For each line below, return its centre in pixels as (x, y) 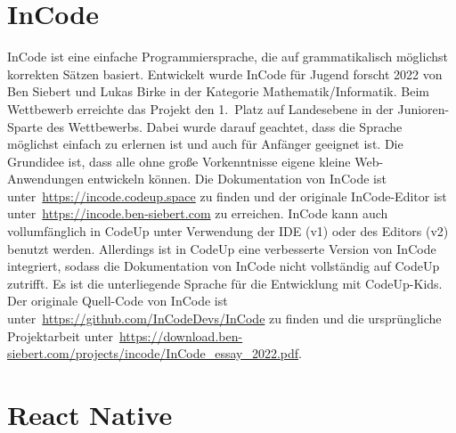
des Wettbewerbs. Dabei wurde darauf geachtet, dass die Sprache (224, 126)
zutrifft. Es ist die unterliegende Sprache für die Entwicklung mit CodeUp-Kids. (225, 283)
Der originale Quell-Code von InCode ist (118, 301)
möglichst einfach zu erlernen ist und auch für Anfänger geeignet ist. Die (205, 144)
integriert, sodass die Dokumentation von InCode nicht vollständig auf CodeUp (224, 266)
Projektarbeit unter (60, 335)
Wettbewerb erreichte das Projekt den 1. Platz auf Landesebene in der (200, 108)
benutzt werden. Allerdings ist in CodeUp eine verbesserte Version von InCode (222, 248)
